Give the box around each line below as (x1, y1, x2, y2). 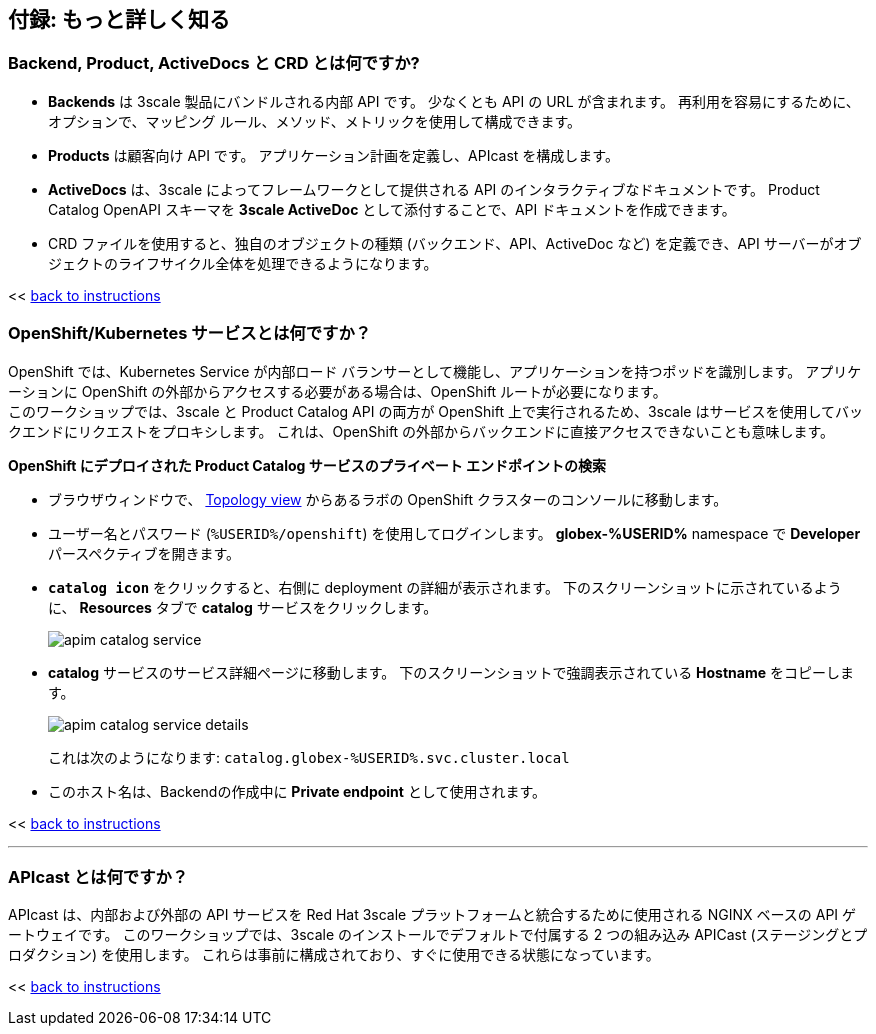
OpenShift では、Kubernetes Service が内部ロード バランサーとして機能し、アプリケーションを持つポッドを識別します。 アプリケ (8, 362, 862, 380)
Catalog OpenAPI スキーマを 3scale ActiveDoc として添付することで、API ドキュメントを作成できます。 (48, 200, 736, 218)
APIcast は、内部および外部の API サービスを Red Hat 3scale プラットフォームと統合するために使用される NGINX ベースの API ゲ (8, 906, 857, 924)
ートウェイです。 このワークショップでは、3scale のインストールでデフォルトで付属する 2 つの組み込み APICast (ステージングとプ (8, 926, 868, 944)
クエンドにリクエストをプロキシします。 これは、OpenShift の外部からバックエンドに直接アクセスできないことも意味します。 (8, 422, 835, 440)
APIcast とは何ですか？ (8, 866, 189, 887)
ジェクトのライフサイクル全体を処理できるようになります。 (48, 254, 438, 272)
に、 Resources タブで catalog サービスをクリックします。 (48, 598, 438, 616)
